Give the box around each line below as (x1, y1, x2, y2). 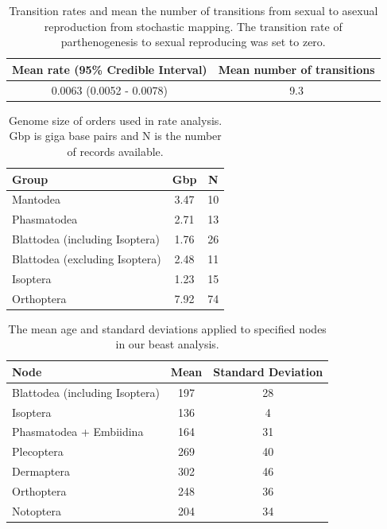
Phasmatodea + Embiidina (12, 423, 144, 440)
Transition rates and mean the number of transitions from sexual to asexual (9, 2, 378, 18)
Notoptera (12, 502, 61, 519)
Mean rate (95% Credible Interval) (12, 60, 207, 77)
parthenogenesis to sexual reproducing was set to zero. (60, 33, 326, 50)
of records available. (67, 142, 164, 159)
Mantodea (12, 191, 61, 208)
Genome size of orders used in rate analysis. (9, 111, 223, 128)
